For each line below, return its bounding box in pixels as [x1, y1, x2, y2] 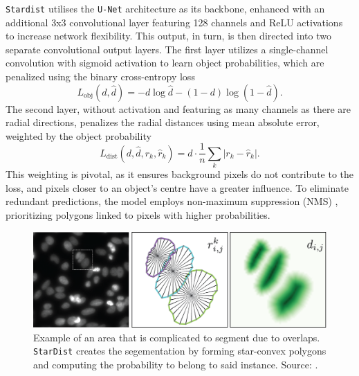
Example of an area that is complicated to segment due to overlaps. [33, 330, 320, 344]
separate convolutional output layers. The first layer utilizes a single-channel [6, 42, 329, 56]
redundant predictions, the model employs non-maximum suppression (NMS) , [6, 194, 338, 208]
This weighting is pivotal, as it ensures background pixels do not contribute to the [6, 167, 354, 181]
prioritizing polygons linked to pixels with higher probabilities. [6, 207, 270, 222]
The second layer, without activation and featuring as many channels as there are [6, 101, 351, 116]
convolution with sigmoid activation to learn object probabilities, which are [6, 55, 324, 70]
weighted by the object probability [6, 128, 151, 143]
